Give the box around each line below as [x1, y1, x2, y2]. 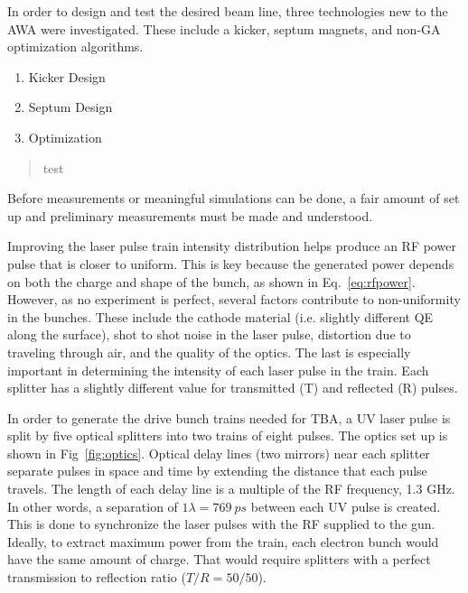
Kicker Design [28, 67, 106, 86]
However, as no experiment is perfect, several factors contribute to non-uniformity [7, 290, 461, 309]
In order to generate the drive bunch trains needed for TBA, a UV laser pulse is [7, 408, 451, 427]
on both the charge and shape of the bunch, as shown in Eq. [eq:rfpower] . [7, 272, 416, 291]
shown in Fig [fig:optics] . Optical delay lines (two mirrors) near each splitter [7, 443, 430, 462]
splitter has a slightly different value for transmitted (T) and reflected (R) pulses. [7, 378, 458, 397]
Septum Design [28, 97, 113, 116]
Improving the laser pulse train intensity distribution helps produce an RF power [7, 236, 456, 255]
